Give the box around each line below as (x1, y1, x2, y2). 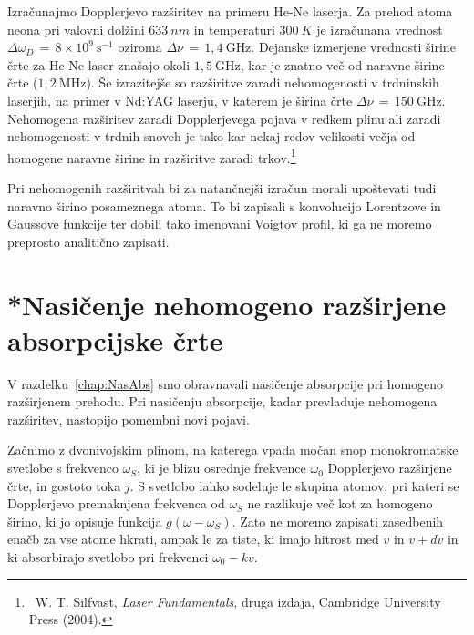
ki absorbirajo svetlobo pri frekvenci (7, 548, 209, 567)
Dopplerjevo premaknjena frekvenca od (7, 494, 225, 513)
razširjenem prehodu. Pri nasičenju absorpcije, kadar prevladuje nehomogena (7, 392, 438, 411)
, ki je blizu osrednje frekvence (137, 458, 306, 477)
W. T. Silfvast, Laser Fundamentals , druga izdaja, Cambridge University (35, 591, 441, 610)
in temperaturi (193, 19, 275, 38)
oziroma (118, 37, 162, 56)
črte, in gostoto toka (7, 476, 121, 495)
